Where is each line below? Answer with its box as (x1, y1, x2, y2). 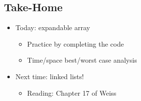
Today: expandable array (15, 22, 90, 33)
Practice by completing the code (27, 38, 124, 49)
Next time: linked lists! (15, 71, 84, 81)
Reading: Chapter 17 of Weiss (27, 87, 117, 98)
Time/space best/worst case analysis (27, 55, 137, 65)
